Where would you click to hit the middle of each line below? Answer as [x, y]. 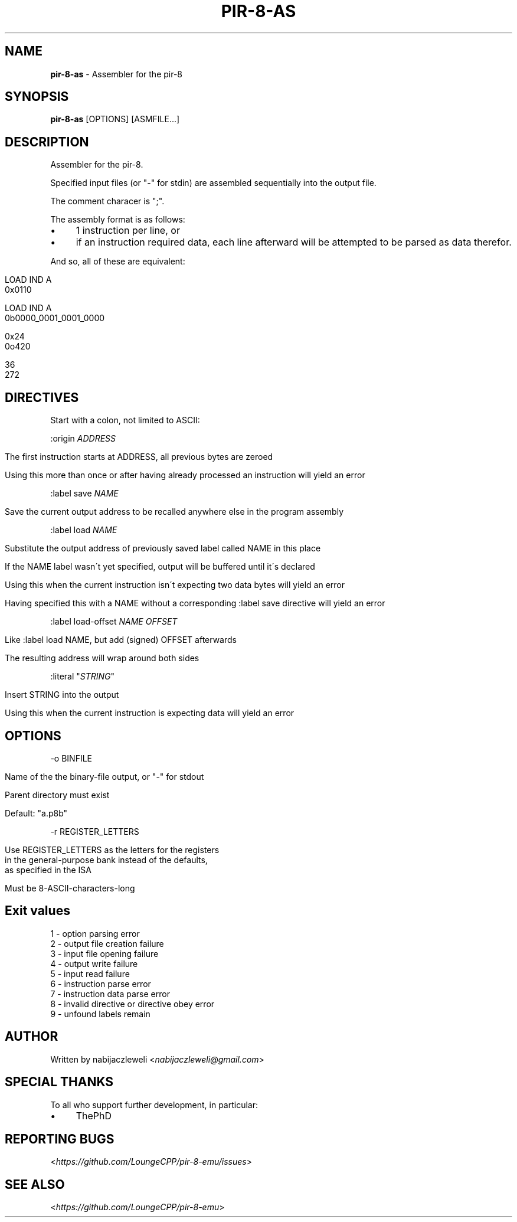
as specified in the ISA [48, 870]
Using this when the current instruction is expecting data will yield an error [150, 713]
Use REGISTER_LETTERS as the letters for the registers [112, 849]
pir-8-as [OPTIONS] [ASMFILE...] [115, 119]
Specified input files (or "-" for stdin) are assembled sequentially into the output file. [213, 183]
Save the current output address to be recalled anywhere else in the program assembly [174, 512]
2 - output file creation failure [107, 943]
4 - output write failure [94, 963]
